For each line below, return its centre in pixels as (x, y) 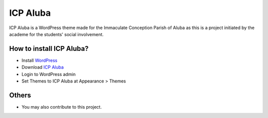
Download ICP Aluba (43, 67)
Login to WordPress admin (49, 74)
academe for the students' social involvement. (56, 34)
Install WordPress (39, 60)
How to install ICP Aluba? (49, 49)
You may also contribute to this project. (62, 107)
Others (20, 95)
